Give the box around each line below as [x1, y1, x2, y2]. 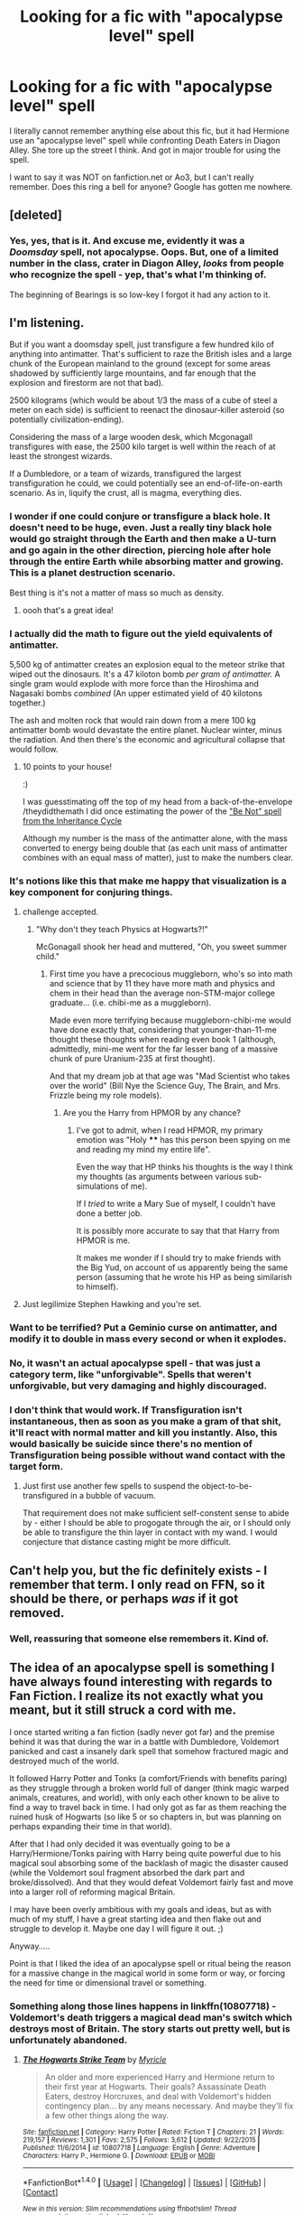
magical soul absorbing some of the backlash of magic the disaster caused [9, 1857, 289, 1868]
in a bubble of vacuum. [70, 1491, 156, 1501]
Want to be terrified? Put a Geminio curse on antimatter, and [9, 1322, 278, 1334]
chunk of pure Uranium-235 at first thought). [49, 1053, 216, 1064]
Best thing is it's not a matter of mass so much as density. [9, 587, 224, 598]
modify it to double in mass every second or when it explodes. [9, 1332, 287, 1345]
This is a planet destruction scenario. [9, 566, 176, 579]
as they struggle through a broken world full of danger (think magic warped [9, 1782, 289, 1793]
